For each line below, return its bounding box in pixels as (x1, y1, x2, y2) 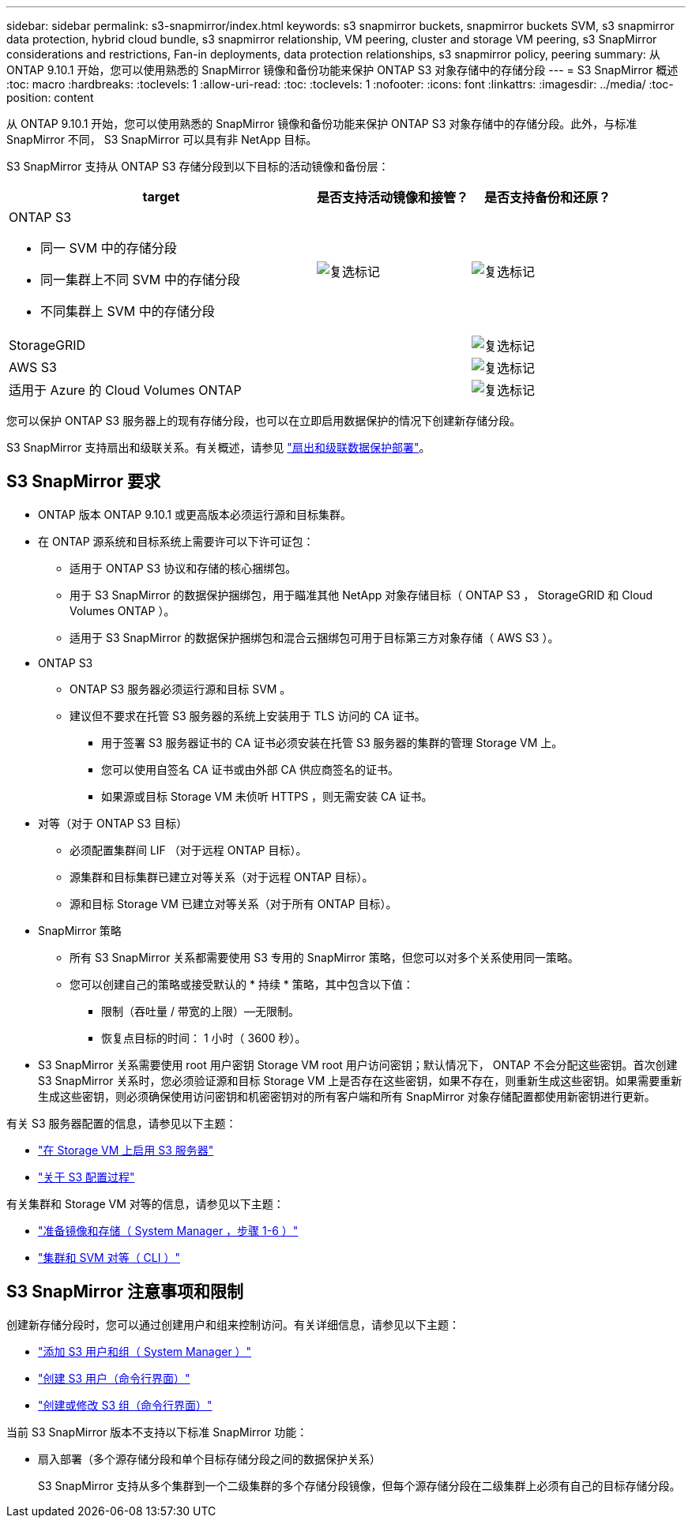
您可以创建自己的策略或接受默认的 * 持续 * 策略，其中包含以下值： (70, 977, 414, 991)
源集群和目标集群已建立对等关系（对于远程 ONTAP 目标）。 (70, 869, 374, 884)
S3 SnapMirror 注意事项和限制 (6, 1282, 243, 1302)
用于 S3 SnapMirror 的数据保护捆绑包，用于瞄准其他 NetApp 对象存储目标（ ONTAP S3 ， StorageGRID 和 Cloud (70, 587, 653, 602)
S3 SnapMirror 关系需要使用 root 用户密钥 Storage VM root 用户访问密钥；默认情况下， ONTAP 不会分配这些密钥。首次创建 (38, 1057, 678, 1072)
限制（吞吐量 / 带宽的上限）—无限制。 (101, 1004, 299, 1018)
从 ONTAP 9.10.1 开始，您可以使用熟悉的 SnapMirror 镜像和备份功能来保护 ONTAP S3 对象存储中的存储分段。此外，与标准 (6, 117, 637, 130)
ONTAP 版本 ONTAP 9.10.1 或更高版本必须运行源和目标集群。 (38, 507, 352, 521)
